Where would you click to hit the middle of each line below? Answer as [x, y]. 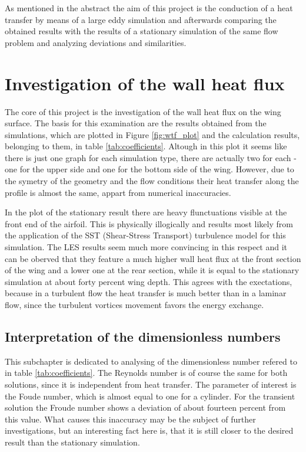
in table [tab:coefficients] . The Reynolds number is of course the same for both [146, 373]
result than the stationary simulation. [72, 442]
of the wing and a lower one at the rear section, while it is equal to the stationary [152, 270]
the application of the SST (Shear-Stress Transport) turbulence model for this [145, 235]
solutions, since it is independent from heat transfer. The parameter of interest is [151, 384]
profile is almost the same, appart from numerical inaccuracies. [118, 192]
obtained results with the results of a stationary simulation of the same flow [142, 31]
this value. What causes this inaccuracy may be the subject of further [130, 419]
